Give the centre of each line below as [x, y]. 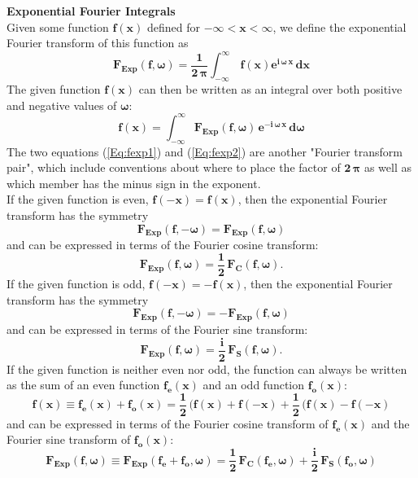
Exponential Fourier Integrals [91, 11]
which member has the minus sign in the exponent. [134, 183]
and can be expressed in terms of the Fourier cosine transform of [168, 423]
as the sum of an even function [83, 385]
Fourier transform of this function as [98, 43]
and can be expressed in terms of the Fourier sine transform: [157, 329]
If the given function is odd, [76, 283]
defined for [174, 26]
